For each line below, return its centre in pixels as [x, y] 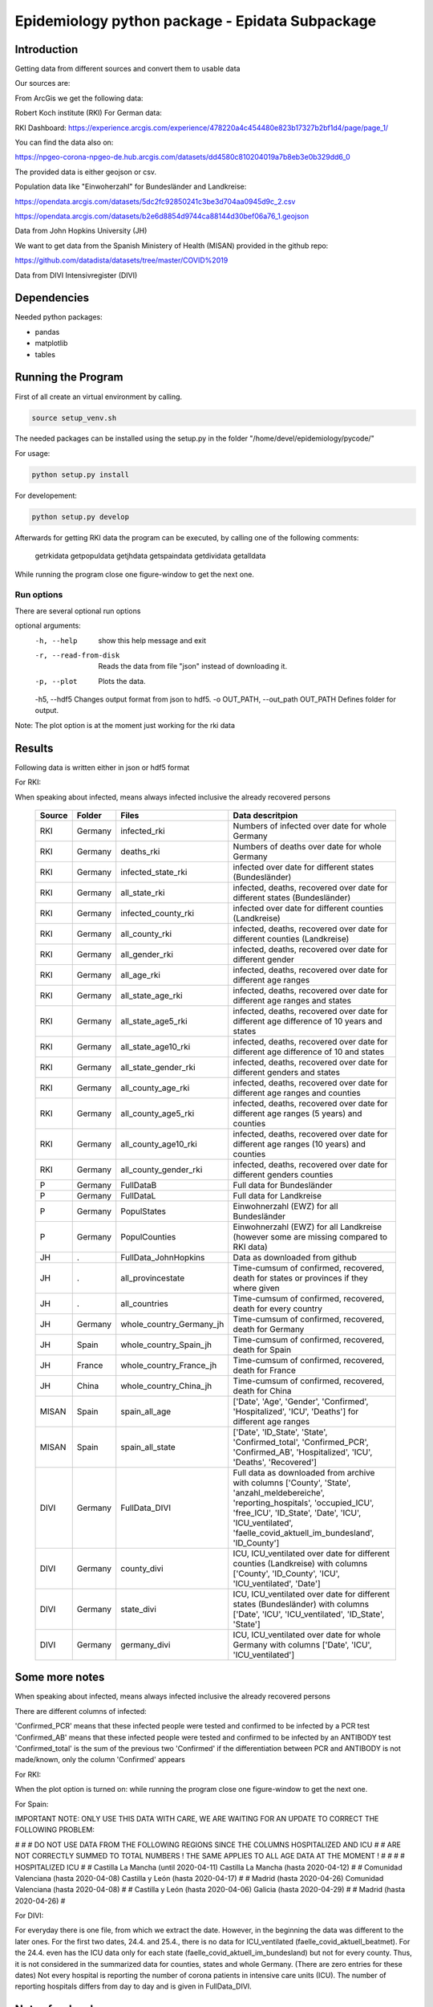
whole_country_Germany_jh [172, 1324]
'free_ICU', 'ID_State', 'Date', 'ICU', [297, 1512]
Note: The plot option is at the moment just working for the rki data [125, 725]
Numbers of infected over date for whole [310, 825]
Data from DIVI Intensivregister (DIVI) [76, 275]
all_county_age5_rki [158, 1113]
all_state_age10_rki [156, 1046]
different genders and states [287, 1072]
